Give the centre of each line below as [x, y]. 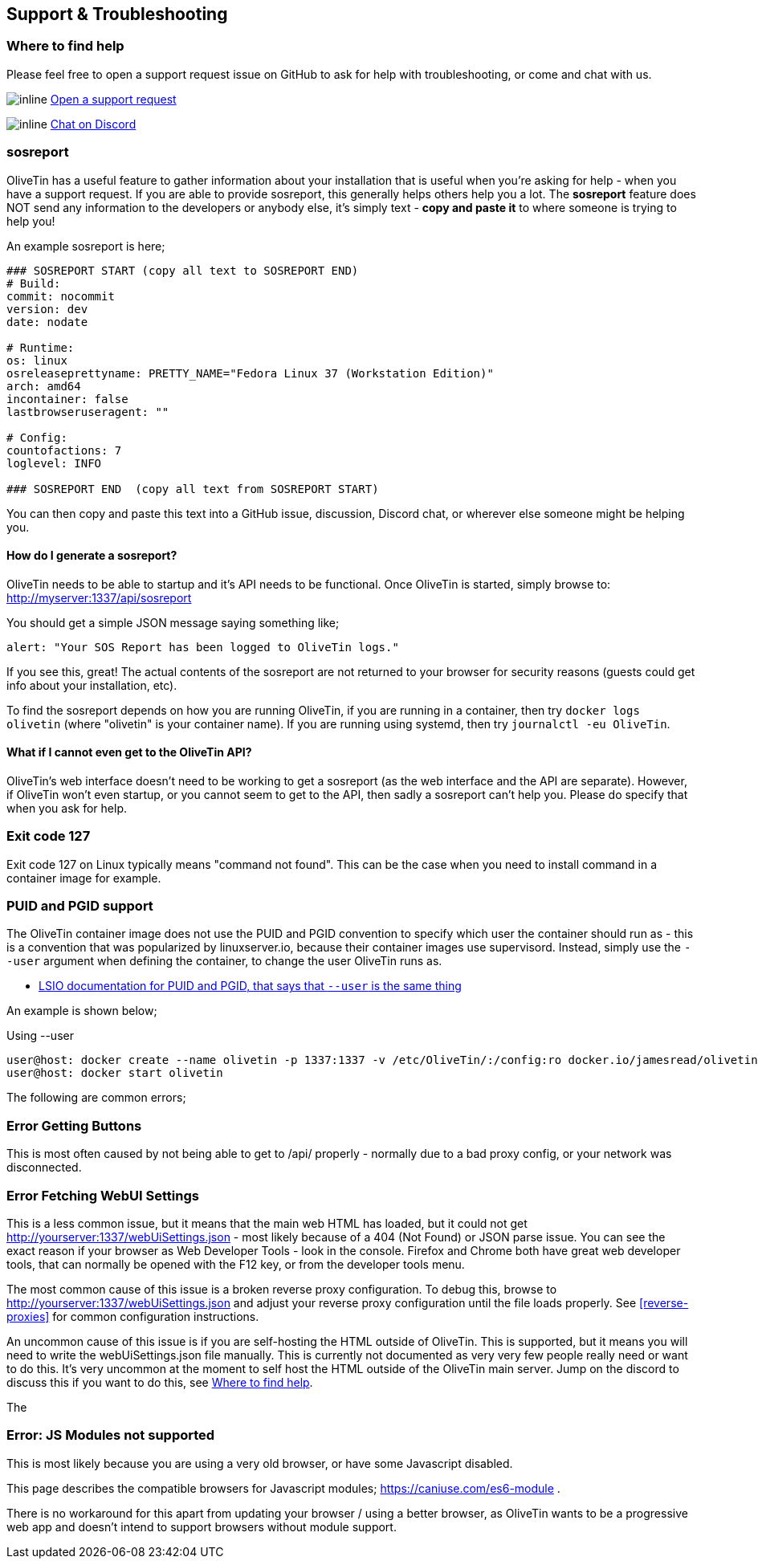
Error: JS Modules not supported [111, 1435]
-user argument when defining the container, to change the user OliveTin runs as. [224, 961]
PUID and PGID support [80, 906]
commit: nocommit [61, 296]
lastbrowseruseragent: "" [88, 412]
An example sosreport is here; [86, 246]
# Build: [34, 283]
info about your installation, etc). [92, 685]
